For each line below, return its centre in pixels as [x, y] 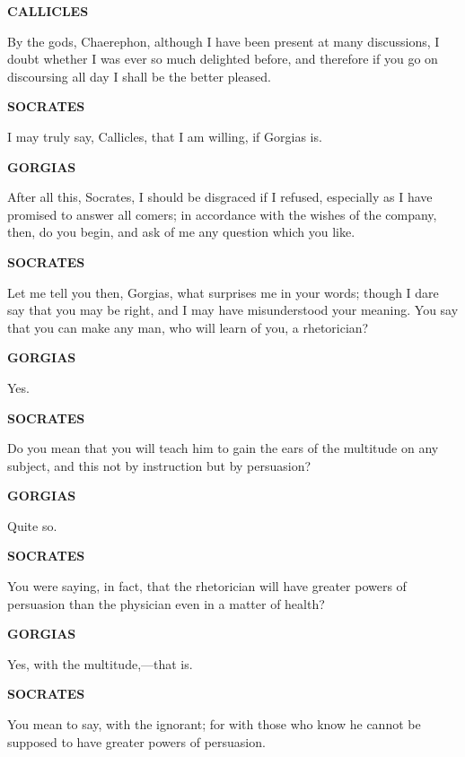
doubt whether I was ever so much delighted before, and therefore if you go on [223, 59]
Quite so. [32, 525]
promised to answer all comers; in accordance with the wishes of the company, [222, 214]
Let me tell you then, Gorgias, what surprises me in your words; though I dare [223, 292]
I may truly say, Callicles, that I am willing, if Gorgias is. [165, 136]
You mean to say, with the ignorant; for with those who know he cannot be [214, 724]
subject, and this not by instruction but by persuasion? [159, 465]
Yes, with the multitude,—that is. [100, 663]
